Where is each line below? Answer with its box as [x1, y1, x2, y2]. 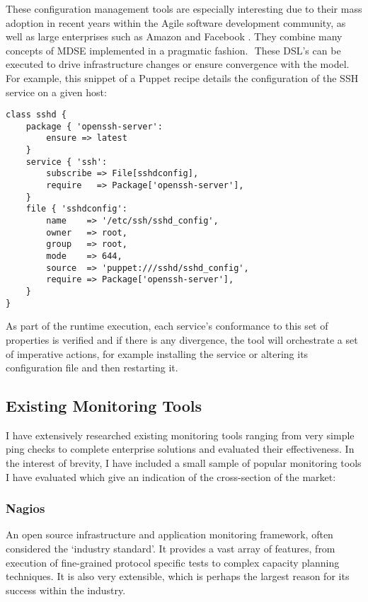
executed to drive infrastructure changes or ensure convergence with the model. [6, 57, 350, 71]
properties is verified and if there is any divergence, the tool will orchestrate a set [6, 332, 358, 347]
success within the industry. [6, 582, 126, 597]
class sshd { [6, 110, 67, 120]
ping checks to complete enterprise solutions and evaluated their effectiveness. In [6, 441, 355, 456]
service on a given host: [6, 84, 107, 99]
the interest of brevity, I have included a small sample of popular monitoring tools [6, 456, 362, 470]
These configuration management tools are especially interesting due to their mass [6, 1, 362, 16]
